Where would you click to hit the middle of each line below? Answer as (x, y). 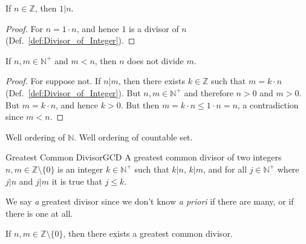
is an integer (80, 169)
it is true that (77, 181)
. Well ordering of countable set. (133, 137)
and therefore (209, 92)
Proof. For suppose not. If (53, 81)
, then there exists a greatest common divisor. (148, 233)
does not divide (155, 60)
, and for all (225, 169)
